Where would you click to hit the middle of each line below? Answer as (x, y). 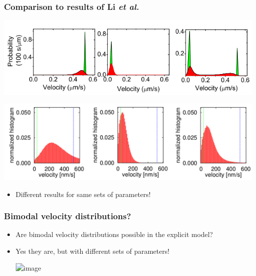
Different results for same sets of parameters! (83, 194)
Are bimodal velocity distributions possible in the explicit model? (114, 234)
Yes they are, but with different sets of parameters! (93, 251)
